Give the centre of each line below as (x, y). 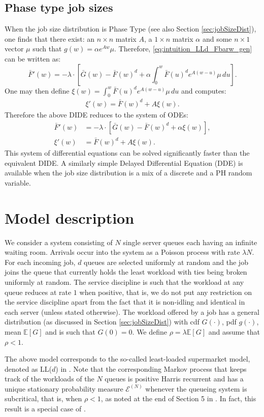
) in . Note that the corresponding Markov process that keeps (151, 368)
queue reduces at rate (38, 292)
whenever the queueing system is (196, 388)
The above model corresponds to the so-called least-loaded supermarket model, (127, 359)
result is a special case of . (45, 409)
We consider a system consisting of (59, 242)
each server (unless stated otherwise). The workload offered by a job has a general (132, 311)
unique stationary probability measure (64, 388)
